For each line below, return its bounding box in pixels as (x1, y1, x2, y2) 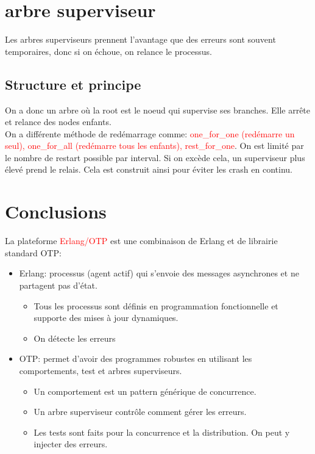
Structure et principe (5, 74, 141, 93)
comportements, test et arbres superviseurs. (19, 364, 182, 377)
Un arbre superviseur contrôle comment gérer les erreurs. (34, 405, 247, 418)
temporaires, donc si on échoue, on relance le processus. (5, 45, 213, 57)
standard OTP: (5, 246, 62, 259)
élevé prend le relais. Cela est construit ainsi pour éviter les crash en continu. (5, 163, 292, 176)
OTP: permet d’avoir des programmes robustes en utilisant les (19, 352, 252, 365)
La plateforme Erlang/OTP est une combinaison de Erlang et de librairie (5, 234, 278, 247)
